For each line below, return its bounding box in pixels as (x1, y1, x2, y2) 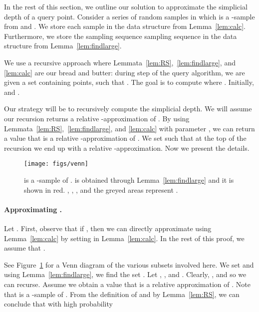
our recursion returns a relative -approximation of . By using (4, 113, 190, 123)
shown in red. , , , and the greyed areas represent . (24, 184, 178, 195)
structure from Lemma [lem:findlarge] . (4, 40, 122, 51)
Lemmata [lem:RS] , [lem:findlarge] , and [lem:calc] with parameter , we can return (4, 123, 255, 133)
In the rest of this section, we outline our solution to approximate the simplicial (4, 1, 248, 11)
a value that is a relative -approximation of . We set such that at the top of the (4, 133, 247, 143)
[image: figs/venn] (24, 160, 88, 168)
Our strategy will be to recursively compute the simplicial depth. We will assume (4, 103, 252, 114)
